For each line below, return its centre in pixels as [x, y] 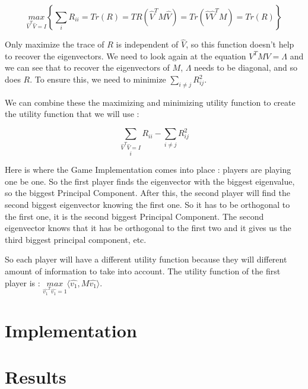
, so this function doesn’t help [240, 44]
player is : [23, 282]
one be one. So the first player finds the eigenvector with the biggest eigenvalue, [150, 181]
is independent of [147, 44]
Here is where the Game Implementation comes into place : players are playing [148, 170]
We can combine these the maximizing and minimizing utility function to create [150, 102]
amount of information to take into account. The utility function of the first [143, 271]
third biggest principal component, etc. [76, 239]
